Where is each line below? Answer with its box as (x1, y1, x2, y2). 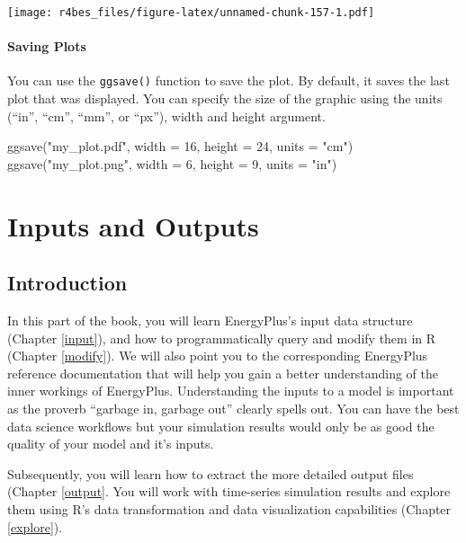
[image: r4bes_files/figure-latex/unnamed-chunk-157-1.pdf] (7, 6, 375, 19)
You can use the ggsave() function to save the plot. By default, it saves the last (7, 71, 450, 90)
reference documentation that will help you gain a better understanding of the (7, 363, 438, 382)
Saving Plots (7, 37, 86, 56)
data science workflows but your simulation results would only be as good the (7, 416, 435, 435)
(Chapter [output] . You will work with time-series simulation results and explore (7, 482, 451, 501)
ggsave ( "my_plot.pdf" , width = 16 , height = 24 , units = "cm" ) (7, 137, 354, 156)
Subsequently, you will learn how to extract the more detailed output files (7, 464, 414, 483)
